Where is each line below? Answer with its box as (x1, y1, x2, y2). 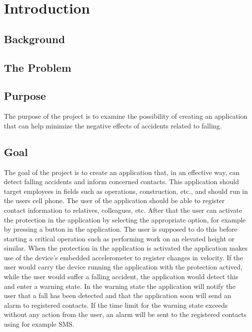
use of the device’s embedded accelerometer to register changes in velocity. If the (4, 252, 243, 262)
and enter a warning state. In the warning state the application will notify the (4, 281, 236, 291)
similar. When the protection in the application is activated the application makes (4, 243, 248, 253)
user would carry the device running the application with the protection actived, (4, 262, 243, 272)
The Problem (4, 60, 72, 75)
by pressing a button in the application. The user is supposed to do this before (4, 224, 237, 234)
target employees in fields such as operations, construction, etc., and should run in (4, 186, 248, 196)
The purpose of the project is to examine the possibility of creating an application (4, 111, 248, 121)
